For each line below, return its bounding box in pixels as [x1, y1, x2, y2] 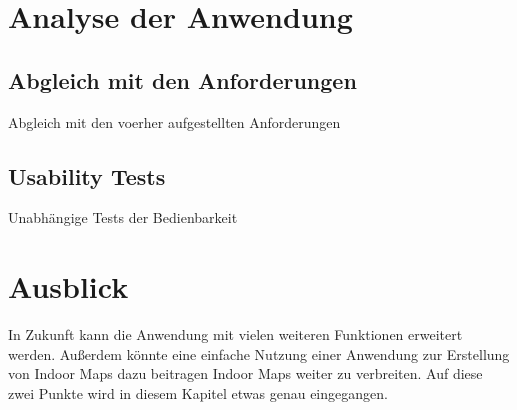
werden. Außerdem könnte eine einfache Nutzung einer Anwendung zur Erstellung [8, 343, 510, 364]
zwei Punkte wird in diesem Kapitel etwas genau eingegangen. [8, 382, 388, 403]
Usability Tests [8, 160, 166, 191]
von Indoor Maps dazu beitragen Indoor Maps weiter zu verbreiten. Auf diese [8, 363, 483, 384]
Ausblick [8, 266, 129, 307]
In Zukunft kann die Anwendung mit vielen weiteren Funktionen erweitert [8, 324, 463, 345]
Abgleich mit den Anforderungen [8, 64, 357, 95]
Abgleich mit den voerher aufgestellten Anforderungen [8, 111, 341, 132]
